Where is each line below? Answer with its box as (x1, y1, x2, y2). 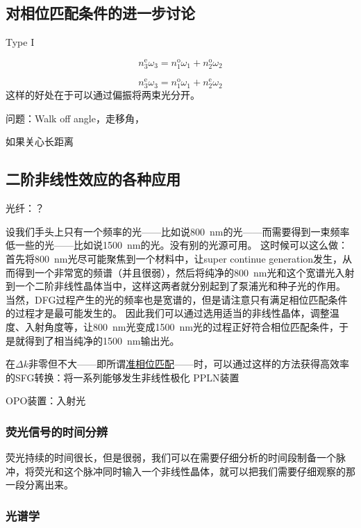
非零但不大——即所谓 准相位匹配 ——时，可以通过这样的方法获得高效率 (28, 356, 349, 371)
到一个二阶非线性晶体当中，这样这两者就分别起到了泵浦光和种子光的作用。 (6, 279, 346, 293)
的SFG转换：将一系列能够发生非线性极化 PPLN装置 (6, 370, 240, 384)
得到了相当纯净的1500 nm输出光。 (24, 333, 180, 347)
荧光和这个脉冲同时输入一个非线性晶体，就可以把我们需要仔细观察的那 (34, 463, 355, 478)
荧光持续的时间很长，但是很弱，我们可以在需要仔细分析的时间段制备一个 (6, 450, 336, 465)
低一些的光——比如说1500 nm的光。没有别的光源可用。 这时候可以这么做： (6, 238, 349, 252)
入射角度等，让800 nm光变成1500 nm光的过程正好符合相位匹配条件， (24, 320, 339, 333)
